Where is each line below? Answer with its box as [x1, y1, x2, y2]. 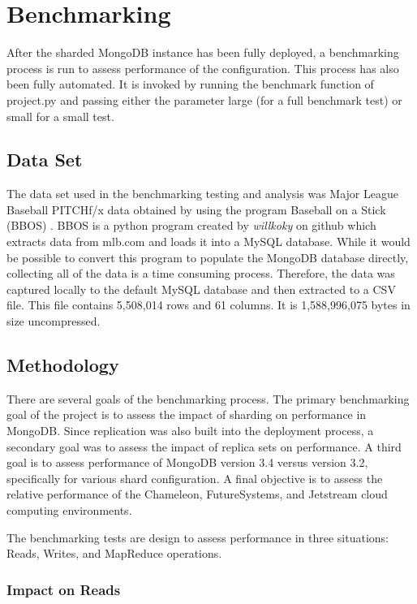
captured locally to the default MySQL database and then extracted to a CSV [6, 280, 396, 297]
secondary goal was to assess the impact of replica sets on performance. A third [6, 438, 402, 455]
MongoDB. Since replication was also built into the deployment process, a [6, 422, 374, 439]
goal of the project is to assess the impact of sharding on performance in [6, 406, 367, 423]
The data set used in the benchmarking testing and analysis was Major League [6, 185, 398, 202]
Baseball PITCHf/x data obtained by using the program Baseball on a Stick [6, 201, 386, 218]
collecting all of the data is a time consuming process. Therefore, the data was [6, 265, 395, 282]
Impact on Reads [6, 579, 121, 599]
